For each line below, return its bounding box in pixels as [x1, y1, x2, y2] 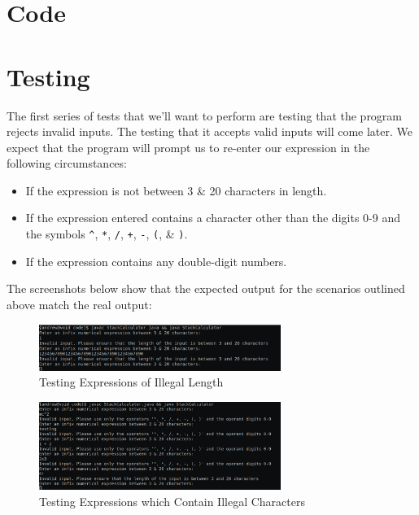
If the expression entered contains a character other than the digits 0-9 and [25, 209, 400, 226]
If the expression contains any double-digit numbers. [25, 252, 287, 269]
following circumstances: [7, 155, 127, 172]
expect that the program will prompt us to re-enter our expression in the [7, 138, 370, 155]
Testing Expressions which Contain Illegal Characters [39, 492, 305, 509]
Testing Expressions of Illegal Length [39, 373, 224, 391]
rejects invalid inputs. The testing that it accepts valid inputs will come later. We [7, 123, 412, 140]
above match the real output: [7, 295, 152, 312]
